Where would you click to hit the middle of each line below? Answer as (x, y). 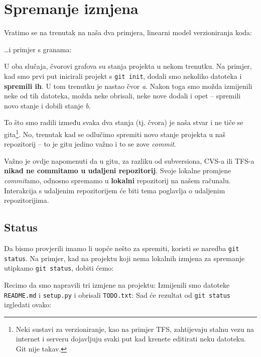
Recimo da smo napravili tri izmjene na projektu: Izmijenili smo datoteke (117, 284)
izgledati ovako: (28, 305)
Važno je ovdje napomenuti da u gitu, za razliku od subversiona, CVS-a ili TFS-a (129, 160)
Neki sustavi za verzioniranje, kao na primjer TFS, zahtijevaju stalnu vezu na (135, 329)
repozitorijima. (27, 200)
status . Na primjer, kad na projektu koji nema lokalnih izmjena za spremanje (124, 258)
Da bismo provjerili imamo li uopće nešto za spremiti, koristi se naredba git (122, 248)
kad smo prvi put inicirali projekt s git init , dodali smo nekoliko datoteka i (123, 76)
